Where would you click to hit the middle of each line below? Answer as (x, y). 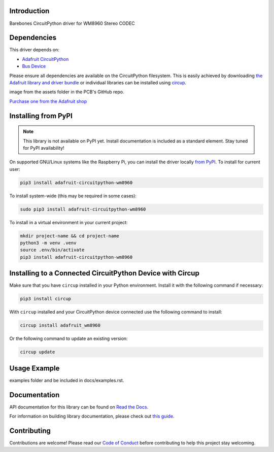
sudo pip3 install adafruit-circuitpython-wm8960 (83, 209)
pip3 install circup (45, 299)
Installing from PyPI (41, 116)
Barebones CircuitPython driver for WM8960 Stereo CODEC (72, 23)
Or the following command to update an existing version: (68, 339)
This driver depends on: (34, 50)
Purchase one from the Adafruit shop (48, 101)
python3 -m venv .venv (48, 243)
